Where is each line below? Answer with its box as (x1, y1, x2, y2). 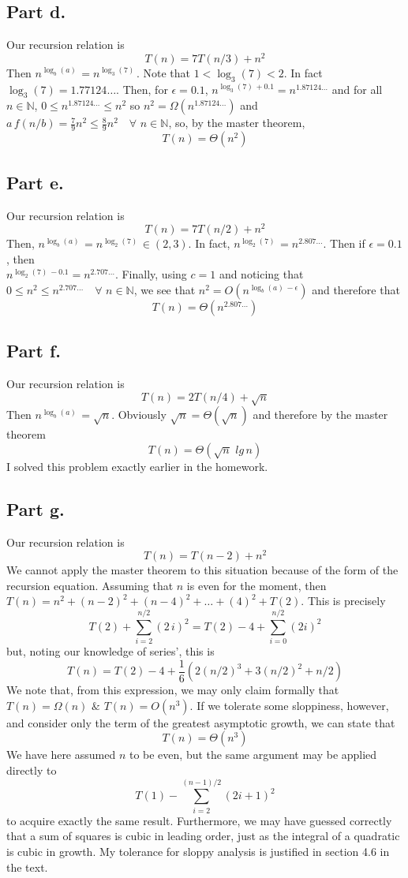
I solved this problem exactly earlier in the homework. (6, 458, 268, 474)
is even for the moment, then (186, 577, 327, 593)
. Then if (323, 235, 365, 252)
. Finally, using (114, 266, 187, 282)
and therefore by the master (253, 406, 388, 423)
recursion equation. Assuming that (6, 577, 174, 593)
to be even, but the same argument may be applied (129, 746, 377, 763)
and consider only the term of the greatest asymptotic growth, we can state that (6, 714, 395, 730)
